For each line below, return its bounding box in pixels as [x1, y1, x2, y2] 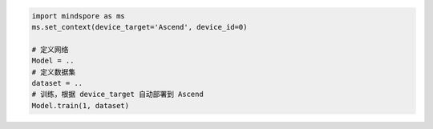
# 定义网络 [31, 45, 69, 54]
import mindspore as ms [31, 11, 126, 20]
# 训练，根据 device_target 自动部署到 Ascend [31, 90, 204, 99]
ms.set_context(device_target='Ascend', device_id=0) [31, 22, 248, 31]
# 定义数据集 [31, 67, 76, 76]
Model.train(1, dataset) [31, 101, 130, 110]
